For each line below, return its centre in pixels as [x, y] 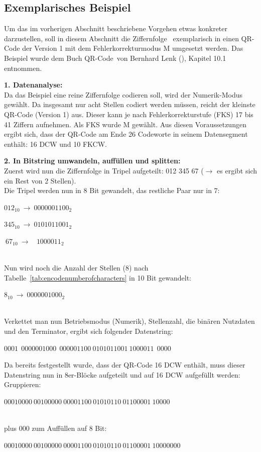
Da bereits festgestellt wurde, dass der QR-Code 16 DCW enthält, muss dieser [125, 365]
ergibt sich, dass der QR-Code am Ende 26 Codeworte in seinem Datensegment [126, 134]
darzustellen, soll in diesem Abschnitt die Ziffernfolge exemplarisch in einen [121, 38]
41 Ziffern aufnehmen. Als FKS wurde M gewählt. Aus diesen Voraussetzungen [125, 124]
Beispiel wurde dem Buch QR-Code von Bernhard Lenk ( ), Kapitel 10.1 [115, 58]
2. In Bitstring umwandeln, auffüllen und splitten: [92, 161]
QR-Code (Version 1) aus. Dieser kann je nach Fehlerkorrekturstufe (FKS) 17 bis [129, 114]
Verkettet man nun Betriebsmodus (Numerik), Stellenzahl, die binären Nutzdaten [129, 321]
